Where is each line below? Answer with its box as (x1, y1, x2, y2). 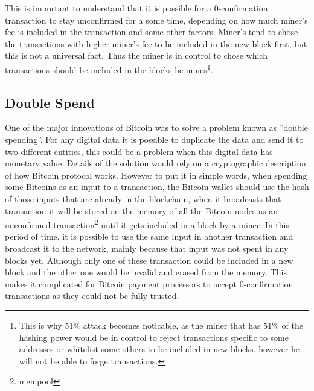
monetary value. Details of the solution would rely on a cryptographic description (5, 157, 306, 169)
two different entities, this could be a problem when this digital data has (5, 145, 273, 157)
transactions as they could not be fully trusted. (5, 289, 179, 302)
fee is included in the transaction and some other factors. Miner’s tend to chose (5, 25, 298, 38)
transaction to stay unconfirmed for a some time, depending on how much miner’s (5, 13, 308, 26)
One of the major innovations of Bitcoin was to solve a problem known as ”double (5, 121, 308, 134)
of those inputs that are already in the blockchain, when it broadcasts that (5, 192, 281, 205)
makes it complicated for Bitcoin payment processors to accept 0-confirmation (5, 277, 293, 290)
